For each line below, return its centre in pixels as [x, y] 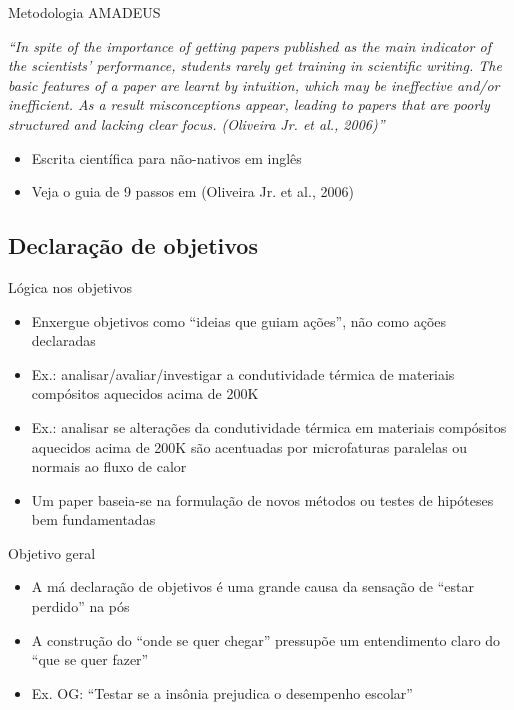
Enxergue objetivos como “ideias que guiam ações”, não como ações [239, 320]
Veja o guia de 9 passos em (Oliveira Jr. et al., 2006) [192, 191]
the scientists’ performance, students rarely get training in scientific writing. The [255, 65]
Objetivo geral [52, 552]
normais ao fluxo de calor [109, 466]
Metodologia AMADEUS [84, 12]
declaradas [63, 340]
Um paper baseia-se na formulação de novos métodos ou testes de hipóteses [262, 499]
